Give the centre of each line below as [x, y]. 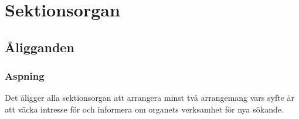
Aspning [25, 76]
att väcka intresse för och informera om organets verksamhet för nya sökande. [144, 109]
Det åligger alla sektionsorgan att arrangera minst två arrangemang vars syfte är [150, 98]
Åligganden [40, 47]
